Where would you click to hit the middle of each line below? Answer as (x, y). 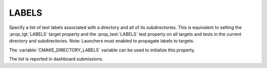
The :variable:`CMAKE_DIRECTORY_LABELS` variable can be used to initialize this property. (102, 50)
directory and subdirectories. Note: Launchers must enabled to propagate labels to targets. (102, 41)
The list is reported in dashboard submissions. (56, 59)
